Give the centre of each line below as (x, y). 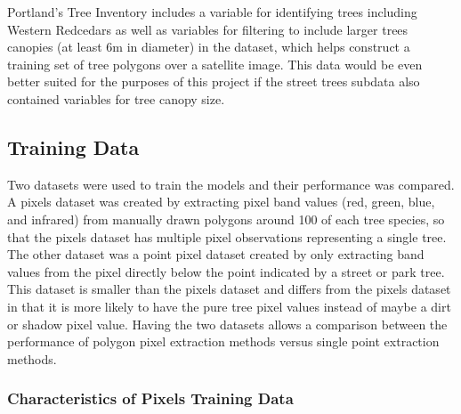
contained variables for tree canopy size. (116, 98)
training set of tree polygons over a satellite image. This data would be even (215, 64)
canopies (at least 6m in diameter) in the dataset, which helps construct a (209, 47)
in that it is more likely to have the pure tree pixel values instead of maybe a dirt (229, 306)
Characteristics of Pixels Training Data (150, 398)
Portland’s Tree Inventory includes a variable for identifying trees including (212, 12)
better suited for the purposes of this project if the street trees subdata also (214, 81)
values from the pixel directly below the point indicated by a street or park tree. (226, 271)
